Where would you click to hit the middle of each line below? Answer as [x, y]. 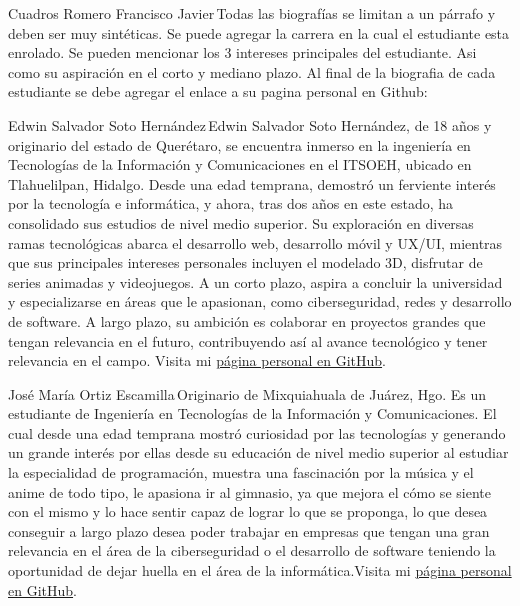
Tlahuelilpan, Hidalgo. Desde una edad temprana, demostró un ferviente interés [252, 183]
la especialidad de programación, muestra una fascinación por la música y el [241, 472]
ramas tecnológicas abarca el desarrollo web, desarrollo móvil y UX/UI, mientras [255, 242]
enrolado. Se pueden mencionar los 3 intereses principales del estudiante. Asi [242, 52]
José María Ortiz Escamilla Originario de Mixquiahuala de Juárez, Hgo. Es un [247, 393]
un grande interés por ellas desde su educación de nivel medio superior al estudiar [258, 452]
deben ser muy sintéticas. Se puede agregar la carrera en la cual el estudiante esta [259, 32]
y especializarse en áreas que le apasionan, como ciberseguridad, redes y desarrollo [260, 301]
